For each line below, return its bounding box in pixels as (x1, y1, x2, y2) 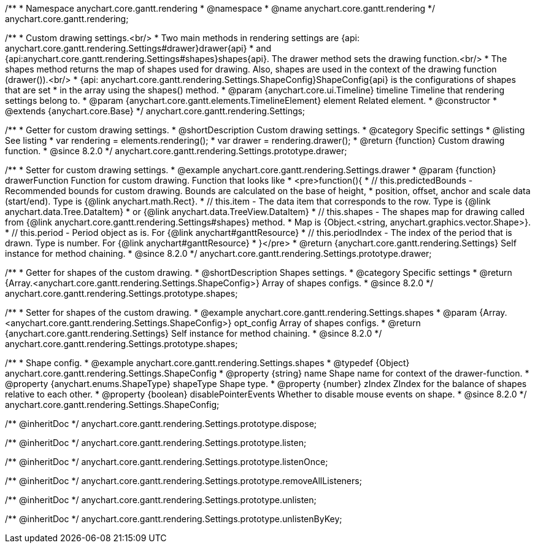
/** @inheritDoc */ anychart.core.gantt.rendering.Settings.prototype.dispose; (5, 418, 317, 429)
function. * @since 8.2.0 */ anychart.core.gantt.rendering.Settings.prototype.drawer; (5, 146, 347, 156)
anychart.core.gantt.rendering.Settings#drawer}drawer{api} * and (5, 43, 272, 53)
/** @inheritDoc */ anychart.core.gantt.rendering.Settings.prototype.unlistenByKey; (5, 514, 342, 524)
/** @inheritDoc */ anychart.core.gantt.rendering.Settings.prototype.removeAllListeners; (5, 476, 362, 486)
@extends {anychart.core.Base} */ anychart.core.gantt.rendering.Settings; (5, 106, 306, 116)
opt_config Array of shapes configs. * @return (234, 318, 421, 328)
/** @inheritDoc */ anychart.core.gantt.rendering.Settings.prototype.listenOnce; (5, 456, 328, 467)
